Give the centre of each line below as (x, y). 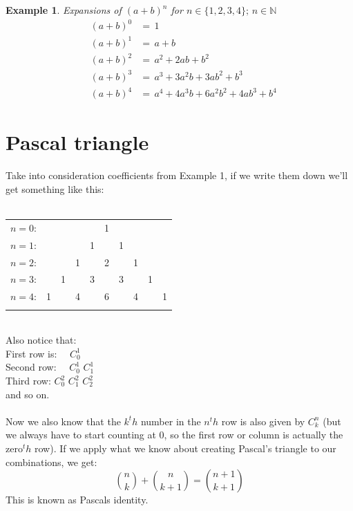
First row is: (31, 353)
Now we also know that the (63, 421)
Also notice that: (41, 340)
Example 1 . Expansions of (64, 10)
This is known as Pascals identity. (77, 500)
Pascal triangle (77, 142)
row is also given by (263, 421)
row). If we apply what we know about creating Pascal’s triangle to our (185, 448)
